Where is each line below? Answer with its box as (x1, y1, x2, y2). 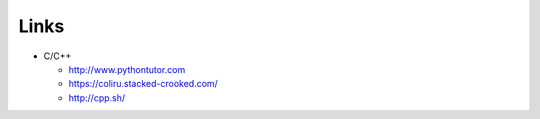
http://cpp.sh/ (68, 91, 126, 104)
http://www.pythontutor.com (68, 63, 186, 75)
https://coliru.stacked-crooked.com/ (68, 78, 219, 90)
